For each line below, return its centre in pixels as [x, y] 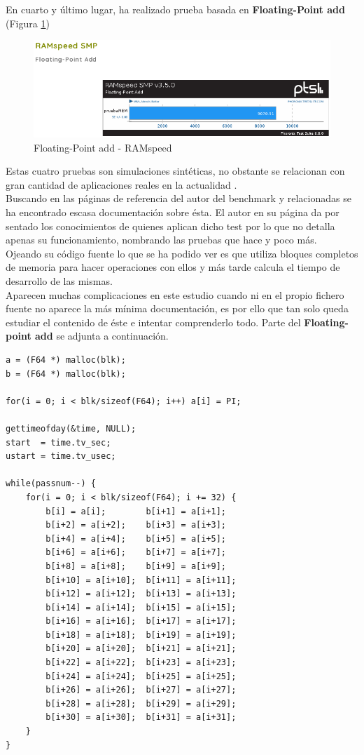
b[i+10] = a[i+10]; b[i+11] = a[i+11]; [141, 580]
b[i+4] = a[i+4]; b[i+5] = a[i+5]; [136, 539]
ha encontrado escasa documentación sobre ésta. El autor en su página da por [173, 212]
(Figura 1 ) [28, 23]
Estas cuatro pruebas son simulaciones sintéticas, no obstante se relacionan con [175, 171]
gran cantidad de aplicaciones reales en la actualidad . [121, 184]
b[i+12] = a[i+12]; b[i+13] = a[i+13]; [141, 594]
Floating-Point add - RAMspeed [103, 147]
